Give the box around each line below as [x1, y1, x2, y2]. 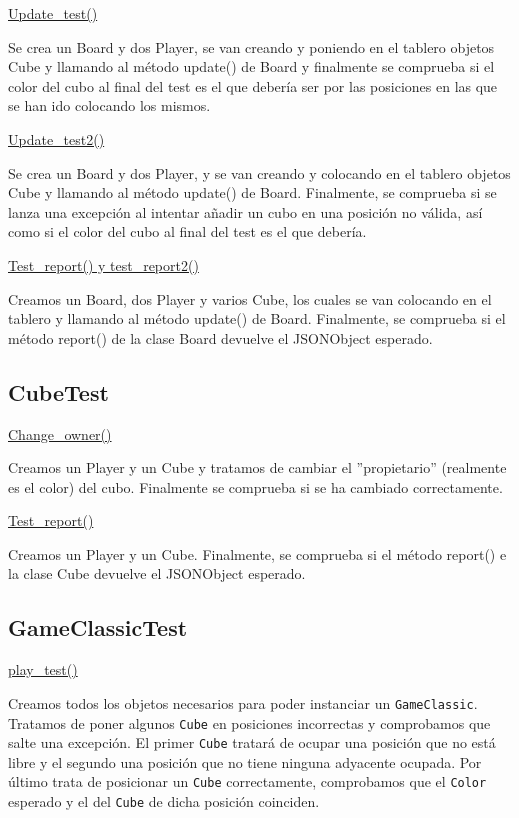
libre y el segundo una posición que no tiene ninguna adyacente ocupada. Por [8, 751, 482, 772]
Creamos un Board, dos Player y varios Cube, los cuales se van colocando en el [8, 288, 492, 309]
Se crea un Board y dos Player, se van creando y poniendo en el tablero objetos [8, 36, 495, 57]
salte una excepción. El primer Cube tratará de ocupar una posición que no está [8, 732, 496, 753]
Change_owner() [8, 423, 112, 444]
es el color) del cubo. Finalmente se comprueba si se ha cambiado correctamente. [8, 476, 503, 497]
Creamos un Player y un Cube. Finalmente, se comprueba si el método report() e [8, 543, 507, 564]
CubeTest [8, 376, 109, 407]
